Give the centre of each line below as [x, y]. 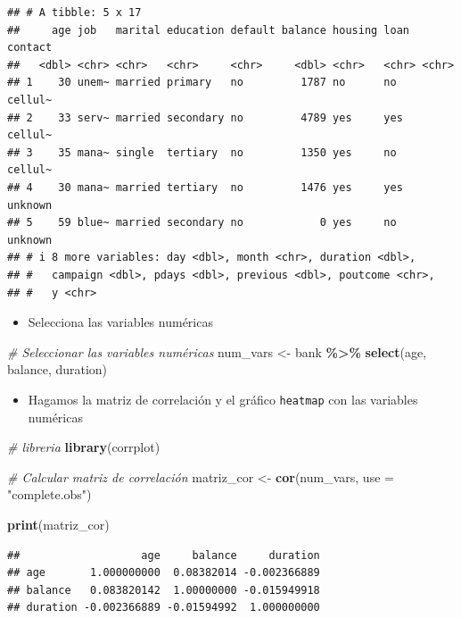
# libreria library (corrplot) [84, 447]
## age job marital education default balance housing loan [209, 30]
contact [30, 48]
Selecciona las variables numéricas [120, 322]
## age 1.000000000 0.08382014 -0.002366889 [164, 573]
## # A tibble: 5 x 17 [74, 13]
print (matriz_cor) [58, 524]
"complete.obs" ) [49, 494]
